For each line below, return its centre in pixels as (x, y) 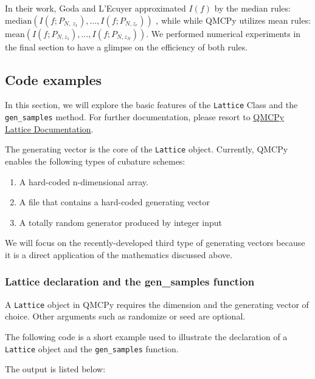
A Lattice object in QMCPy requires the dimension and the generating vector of (157, 304)
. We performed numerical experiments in (223, 33)
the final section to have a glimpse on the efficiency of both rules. (126, 46)
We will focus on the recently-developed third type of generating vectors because (155, 243)
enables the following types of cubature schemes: (95, 161)
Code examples (54, 79)
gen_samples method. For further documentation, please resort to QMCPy (145, 117)
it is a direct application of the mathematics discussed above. (119, 254)
